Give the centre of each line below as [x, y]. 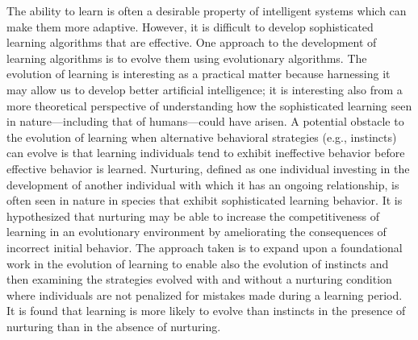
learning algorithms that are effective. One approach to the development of [192, 42]
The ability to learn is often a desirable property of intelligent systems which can [207, 10]
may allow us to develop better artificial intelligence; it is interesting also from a [205, 89]
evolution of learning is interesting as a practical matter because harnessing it [199, 74]
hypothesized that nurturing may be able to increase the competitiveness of [193, 216]
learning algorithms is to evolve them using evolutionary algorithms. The [187, 58]
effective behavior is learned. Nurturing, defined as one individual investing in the [208, 168]
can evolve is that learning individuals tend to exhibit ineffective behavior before [206, 153]
